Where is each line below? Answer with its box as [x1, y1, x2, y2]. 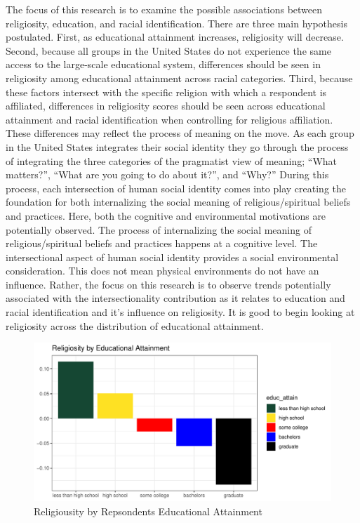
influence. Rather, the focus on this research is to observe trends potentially [6, 277, 331, 291]
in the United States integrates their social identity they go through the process [6, 139, 349, 154]
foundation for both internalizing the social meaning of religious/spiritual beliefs [6, 194, 351, 209]
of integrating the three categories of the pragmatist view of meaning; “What [6, 153, 338, 168]
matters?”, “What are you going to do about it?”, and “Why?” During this [6, 167, 329, 182]
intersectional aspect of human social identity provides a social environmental [6, 249, 339, 264]
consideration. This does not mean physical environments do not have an [6, 263, 319, 278]
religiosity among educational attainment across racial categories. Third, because [6, 70, 353, 85]
